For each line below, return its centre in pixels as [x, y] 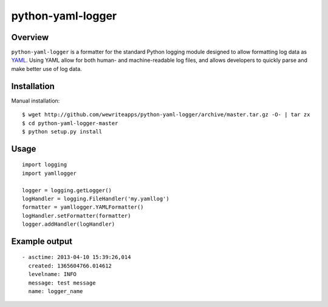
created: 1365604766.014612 [70, 266]
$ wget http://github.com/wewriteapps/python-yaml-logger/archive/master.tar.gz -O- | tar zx [166, 115]
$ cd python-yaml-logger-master [70, 123]
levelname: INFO [53, 274]
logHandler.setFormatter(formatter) [77, 216]
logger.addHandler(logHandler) [69, 224]
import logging [45, 165]
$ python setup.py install [62, 131]
